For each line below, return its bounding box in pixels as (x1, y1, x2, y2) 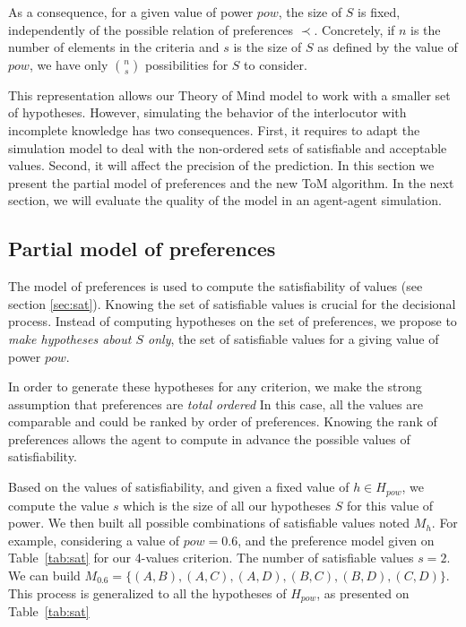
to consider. (244, 55, 307, 73)
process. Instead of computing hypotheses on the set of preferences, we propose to (8, 312, 457, 331)
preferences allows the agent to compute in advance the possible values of (8, 429, 410, 448)
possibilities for (145, 55, 229, 73)
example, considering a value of (8, 530, 180, 549)
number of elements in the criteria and (8, 38, 220, 56)
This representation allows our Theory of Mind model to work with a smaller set (8, 85, 451, 104)
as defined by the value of (317, 38, 458, 56)
